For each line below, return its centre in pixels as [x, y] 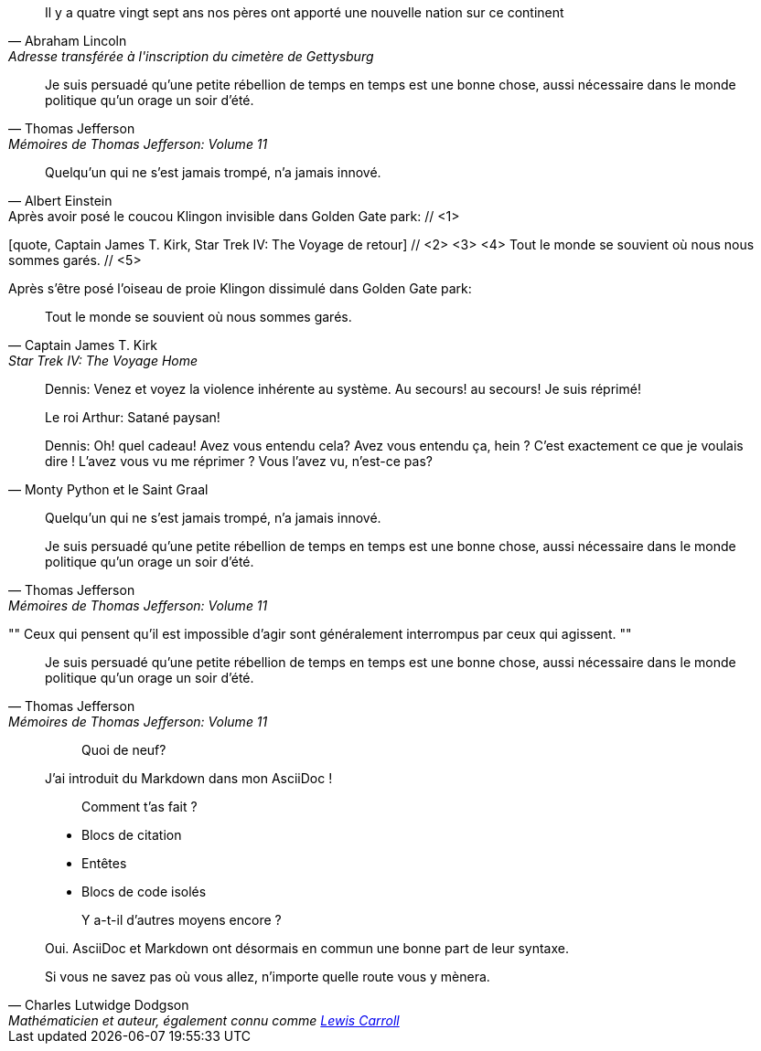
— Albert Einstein [60, 201]
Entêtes [104, 863]
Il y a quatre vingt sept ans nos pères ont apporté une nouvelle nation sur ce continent [305, 12]
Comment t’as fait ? [139, 807]
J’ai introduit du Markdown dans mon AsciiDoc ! [189, 778]
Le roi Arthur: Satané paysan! [133, 417]
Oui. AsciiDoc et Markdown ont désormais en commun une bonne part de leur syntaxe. [307, 948]
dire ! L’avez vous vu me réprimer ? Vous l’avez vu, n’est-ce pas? [239, 461]
